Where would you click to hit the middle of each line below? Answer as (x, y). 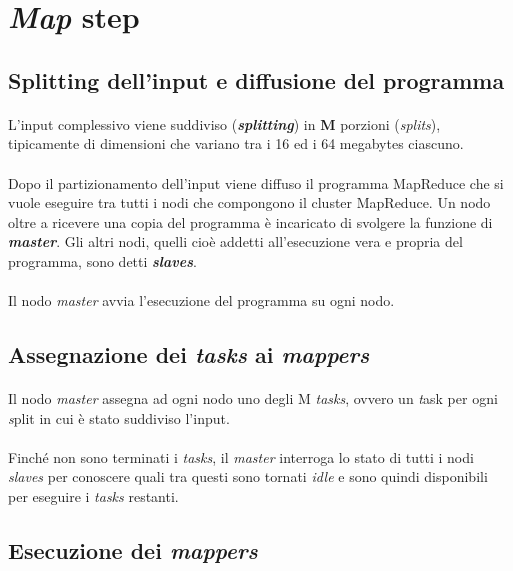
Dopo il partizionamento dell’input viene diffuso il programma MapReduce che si (256, 182)
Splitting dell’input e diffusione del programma (256, 79)
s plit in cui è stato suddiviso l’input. (119, 417)
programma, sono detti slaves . (102, 260)
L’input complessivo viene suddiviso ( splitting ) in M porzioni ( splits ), (224, 123)
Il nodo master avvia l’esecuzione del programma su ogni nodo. (201, 300)
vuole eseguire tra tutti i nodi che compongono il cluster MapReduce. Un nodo (249, 202)
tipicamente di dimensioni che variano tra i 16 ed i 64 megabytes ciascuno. (236, 143)
